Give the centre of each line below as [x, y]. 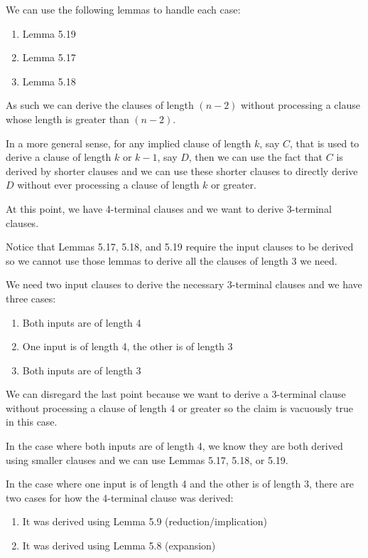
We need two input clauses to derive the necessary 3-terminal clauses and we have [184, 284]
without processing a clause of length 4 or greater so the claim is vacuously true [180, 407]
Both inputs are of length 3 [82, 370]
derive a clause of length [59, 157]
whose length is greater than [67, 119]
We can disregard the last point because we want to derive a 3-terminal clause [176, 394]
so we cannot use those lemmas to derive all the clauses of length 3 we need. [172, 260]
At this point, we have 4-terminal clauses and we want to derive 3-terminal [169, 208]
